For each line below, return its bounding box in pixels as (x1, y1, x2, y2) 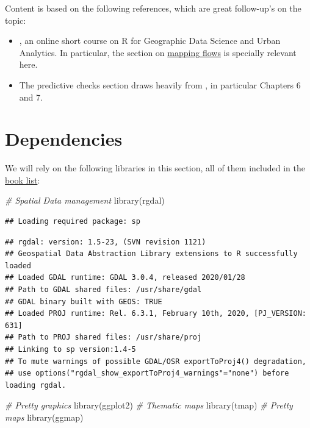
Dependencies (5, 126, 123, 151)
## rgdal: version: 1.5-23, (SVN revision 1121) (5, 237, 206, 246)
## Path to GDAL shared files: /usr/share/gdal (5, 285, 202, 294)
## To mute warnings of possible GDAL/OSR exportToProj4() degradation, (5, 357, 306, 366)
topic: (5, 13, 26, 26)
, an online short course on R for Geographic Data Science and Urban (19, 34, 281, 47)
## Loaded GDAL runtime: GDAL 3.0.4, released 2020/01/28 (5, 273, 245, 282)
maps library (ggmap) (5, 410, 84, 423)
